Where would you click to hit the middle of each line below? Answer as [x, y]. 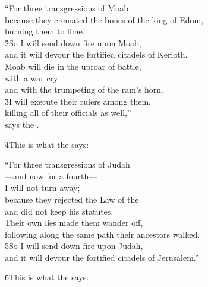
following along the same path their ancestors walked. [103, 234]
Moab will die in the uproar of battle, [73, 66]
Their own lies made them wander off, [74, 223]
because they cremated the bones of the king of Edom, [104, 19]
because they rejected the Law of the [72, 199]
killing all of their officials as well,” [68, 113]
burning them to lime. [45, 31]
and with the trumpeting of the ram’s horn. [84, 89]
